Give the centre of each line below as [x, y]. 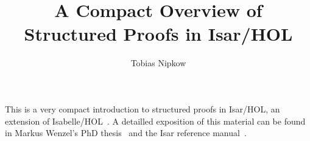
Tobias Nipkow [158, 63]
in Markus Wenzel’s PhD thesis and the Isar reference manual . [126, 133]
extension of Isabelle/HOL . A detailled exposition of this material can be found [155, 121]
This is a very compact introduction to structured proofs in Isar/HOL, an [143, 108]
